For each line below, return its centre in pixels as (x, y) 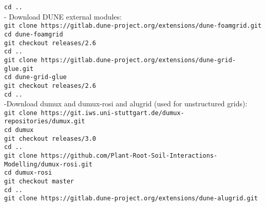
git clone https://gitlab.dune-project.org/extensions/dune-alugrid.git (131, 199)
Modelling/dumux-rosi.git (48, 164)
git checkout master (39, 181)
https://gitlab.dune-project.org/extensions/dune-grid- (138, 60)
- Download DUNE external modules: (63, 16)
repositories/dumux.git (45, 121)
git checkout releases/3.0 (50, 138)
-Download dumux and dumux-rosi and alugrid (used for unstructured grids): (126, 104)
